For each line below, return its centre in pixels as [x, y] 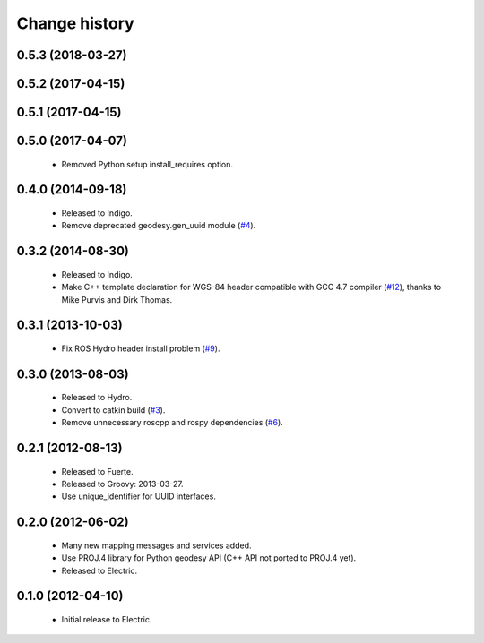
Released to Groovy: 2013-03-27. [122, 484]
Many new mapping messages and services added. [156, 545]
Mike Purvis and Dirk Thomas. [117, 299]
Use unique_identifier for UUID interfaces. [139, 496]
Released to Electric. [99, 570]
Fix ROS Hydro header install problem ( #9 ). [141, 348]
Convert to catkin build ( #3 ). [113, 410]
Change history [75, 23]
